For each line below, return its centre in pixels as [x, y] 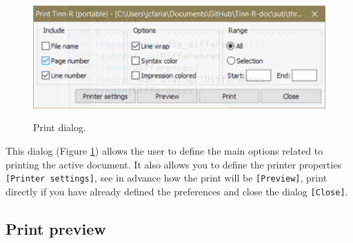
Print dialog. [60, 127]
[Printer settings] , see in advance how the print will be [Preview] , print [167, 178]
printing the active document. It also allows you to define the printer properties [173, 164]
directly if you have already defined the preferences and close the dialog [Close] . [177, 191]
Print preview [56, 228]
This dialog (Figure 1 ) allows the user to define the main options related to [164, 151]
